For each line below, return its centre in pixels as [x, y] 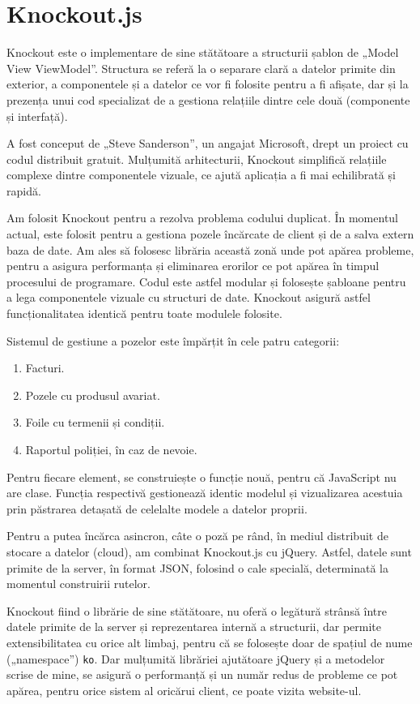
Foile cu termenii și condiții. [95, 422]
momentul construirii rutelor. [78, 584]
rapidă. [24, 190]
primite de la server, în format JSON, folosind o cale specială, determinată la [197, 567]
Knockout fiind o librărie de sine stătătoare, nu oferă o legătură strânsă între [197, 610]
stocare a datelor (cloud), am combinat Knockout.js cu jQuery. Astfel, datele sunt [209, 551]
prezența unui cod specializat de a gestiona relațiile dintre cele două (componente [208, 99]
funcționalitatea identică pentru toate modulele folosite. [144, 313]
